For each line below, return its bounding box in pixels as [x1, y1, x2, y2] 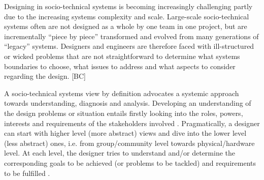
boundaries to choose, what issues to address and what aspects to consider [4, 61, 236, 71]
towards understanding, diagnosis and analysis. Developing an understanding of [4, 98, 251, 108]
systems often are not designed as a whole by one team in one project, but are [4, 21, 247, 32]
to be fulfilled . [4, 167, 50, 178]
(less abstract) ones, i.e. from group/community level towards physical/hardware [4, 137, 255, 148]
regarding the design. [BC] [4, 71, 86, 81]
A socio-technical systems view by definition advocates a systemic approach [4, 87, 239, 98]
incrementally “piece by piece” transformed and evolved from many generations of [4, 31, 259, 41]
